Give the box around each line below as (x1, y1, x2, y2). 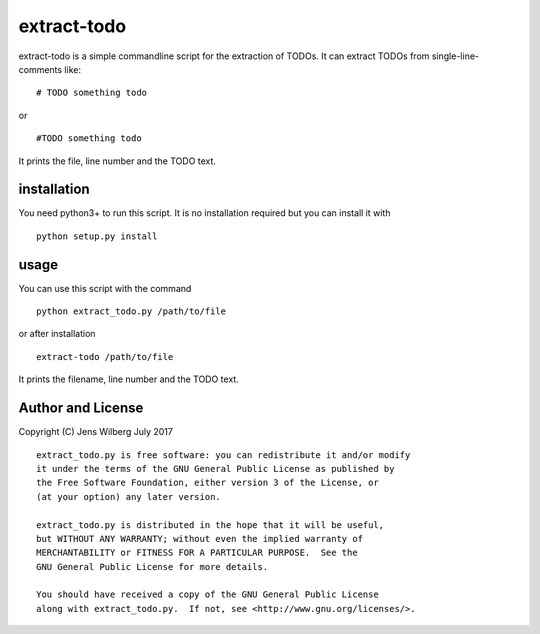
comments (18, 63, 63, 75)
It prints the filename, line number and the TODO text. (18, 373, 239, 385)
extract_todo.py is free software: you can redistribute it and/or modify (36, 449, 411, 460)
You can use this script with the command (18, 282, 192, 294)
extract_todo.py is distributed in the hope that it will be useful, (36, 519, 385, 530)
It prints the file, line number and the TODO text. (18, 155, 217, 167)
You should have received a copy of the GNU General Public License (36, 589, 379, 600)
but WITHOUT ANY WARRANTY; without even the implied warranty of (36, 533, 364, 544)
